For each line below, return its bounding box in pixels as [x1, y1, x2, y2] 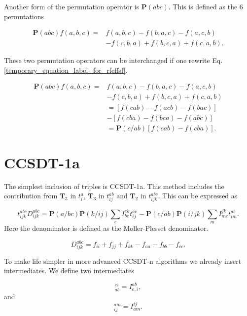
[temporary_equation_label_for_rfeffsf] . [4, 64, 128, 75]
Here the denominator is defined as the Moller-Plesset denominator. [4, 222, 209, 233]
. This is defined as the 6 [168, 1, 243, 11]
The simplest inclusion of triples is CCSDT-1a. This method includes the [4, 181, 224, 191]
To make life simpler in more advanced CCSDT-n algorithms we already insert [4, 255, 242, 266]
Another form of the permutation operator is [4, 1, 140, 11]
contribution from [4, 190, 58, 201]
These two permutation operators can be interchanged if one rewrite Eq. [4, 55, 223, 65]
